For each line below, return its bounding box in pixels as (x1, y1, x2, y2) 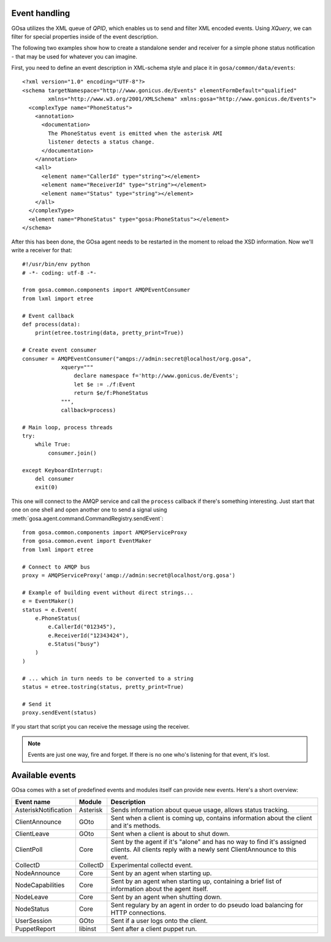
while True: (34, 441, 71, 448)
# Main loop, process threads (22, 424, 113, 431)
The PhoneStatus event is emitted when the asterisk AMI (48, 129, 223, 137)
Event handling (11, 8, 70, 18)
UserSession (15, 916, 52, 925)
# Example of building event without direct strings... (22, 589, 194, 596)
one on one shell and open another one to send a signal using (11, 506, 167, 513)
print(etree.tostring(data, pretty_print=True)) (34, 329, 184, 337)
